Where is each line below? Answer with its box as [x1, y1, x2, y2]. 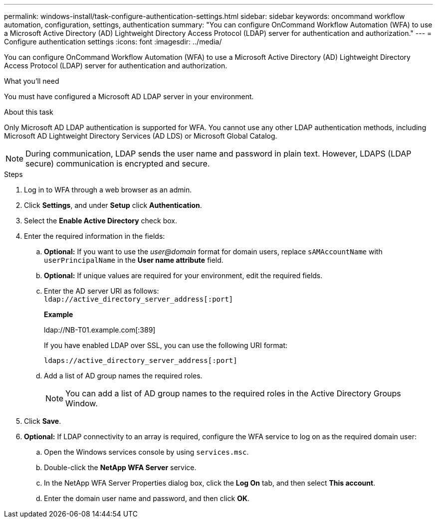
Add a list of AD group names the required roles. [44, 371, 203, 380]
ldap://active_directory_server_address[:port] [44, 295, 233, 303]
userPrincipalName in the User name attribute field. [44, 256, 223, 264]
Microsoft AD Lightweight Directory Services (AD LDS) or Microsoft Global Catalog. [4, 132, 277, 140]
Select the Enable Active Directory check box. [24, 216, 177, 225]
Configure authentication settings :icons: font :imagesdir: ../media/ [4, 37, 222, 46]
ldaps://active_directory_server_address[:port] [44, 356, 237, 364]
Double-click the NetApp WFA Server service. [44, 463, 197, 472]
